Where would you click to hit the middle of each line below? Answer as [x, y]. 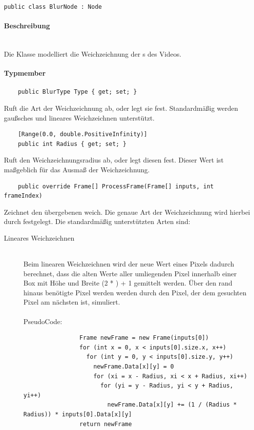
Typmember [25, 73]
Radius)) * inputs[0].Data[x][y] [78, 414]
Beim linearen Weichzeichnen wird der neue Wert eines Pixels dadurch [129, 264]
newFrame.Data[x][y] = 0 [134, 367]
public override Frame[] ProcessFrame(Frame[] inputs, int [116, 186]
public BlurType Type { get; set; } [77, 92]
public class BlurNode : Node [53, 7]
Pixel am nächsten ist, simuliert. [72, 302]
